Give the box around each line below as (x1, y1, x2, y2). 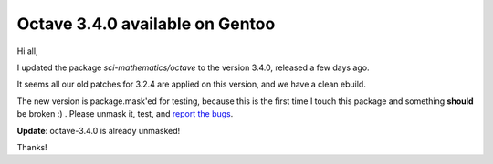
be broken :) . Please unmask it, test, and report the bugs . (16, 108, 234, 119)
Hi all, (16, 46, 38, 56)
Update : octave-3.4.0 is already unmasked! (16, 125, 181, 136)
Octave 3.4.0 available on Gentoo (16, 14, 276, 34)
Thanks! (16, 141, 47, 152)
